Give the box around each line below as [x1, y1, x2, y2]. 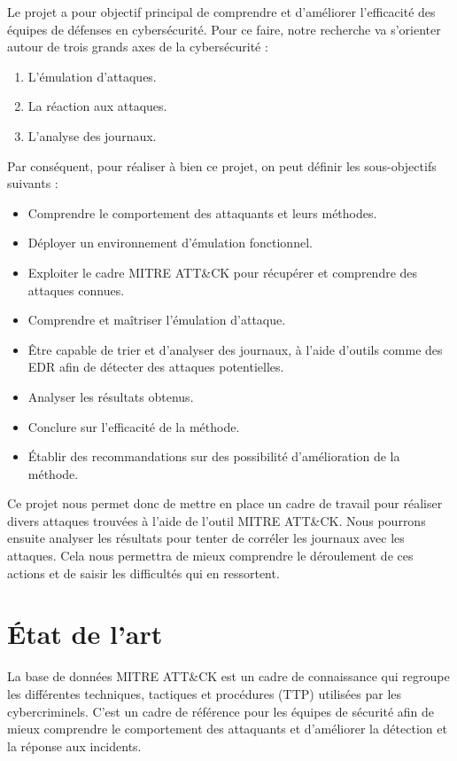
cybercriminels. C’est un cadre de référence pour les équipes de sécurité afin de [7, 702, 435, 720]
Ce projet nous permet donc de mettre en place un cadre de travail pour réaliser [7, 494, 443, 513]
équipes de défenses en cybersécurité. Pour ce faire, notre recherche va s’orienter [7, 20, 441, 38]
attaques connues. [27, 280, 125, 299]
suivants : [7, 174, 58, 192]
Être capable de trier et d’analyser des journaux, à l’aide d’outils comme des [27, 340, 443, 358]
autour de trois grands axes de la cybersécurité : [7, 37, 268, 56]
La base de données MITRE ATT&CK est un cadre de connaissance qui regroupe [7, 667, 450, 686]
